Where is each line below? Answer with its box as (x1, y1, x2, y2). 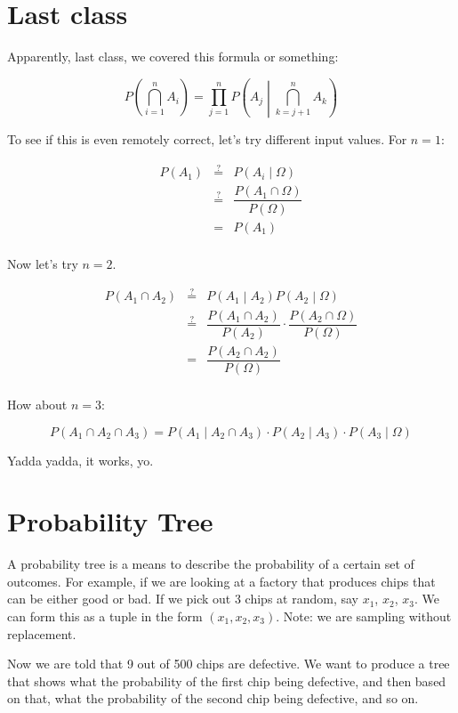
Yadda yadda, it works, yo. (7, 450, 154, 469)
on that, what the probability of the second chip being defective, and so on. (7, 689, 419, 708)
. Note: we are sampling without (276, 607, 452, 626)
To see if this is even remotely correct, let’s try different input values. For (7, 130, 407, 149)
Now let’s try (7, 254, 78, 272)
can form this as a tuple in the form (7, 607, 203, 626)
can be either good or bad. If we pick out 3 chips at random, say (7, 589, 358, 608)
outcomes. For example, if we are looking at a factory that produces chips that (7, 571, 436, 590)
